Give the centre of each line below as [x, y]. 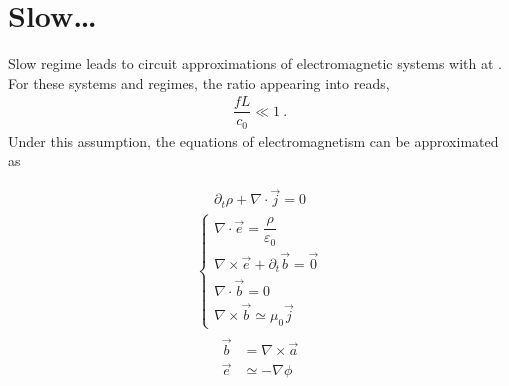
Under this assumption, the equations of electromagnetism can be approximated [253, 140]
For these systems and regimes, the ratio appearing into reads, [199, 82]
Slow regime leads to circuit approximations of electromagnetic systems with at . [255, 63]
